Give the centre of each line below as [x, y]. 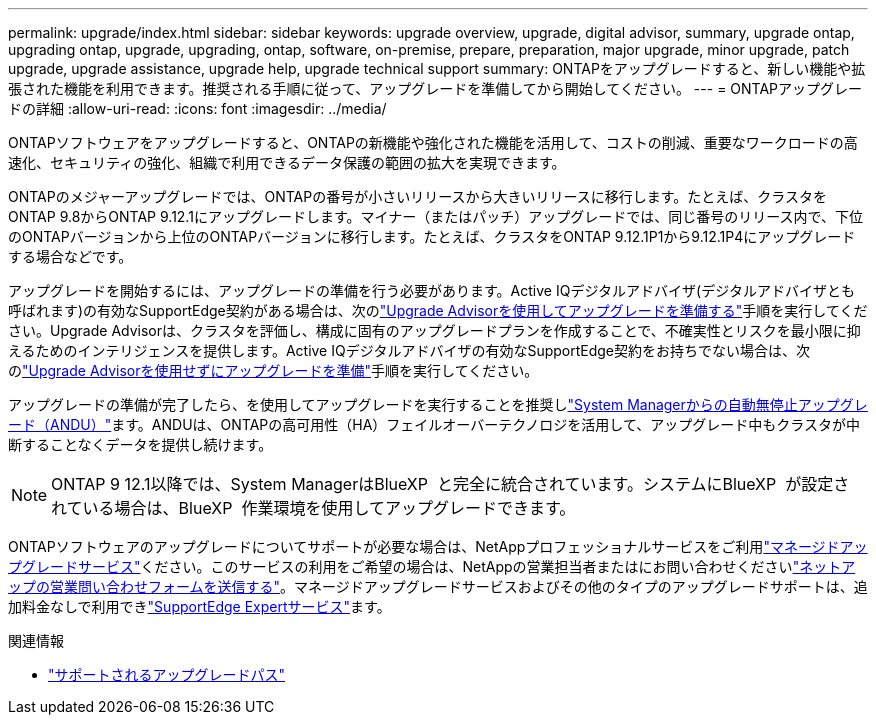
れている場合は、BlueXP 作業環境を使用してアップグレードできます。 [313, 508]
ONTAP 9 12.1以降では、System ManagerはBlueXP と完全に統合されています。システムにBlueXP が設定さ [450, 484]
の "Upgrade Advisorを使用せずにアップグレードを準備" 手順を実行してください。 [273, 370]
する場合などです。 [70, 256]
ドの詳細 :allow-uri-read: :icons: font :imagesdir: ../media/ [197, 108]
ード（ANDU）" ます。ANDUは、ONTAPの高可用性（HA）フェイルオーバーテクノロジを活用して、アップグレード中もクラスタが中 [434, 424]
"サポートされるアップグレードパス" [167, 674]
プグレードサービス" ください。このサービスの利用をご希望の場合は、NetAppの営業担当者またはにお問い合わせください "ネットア [432, 566]
